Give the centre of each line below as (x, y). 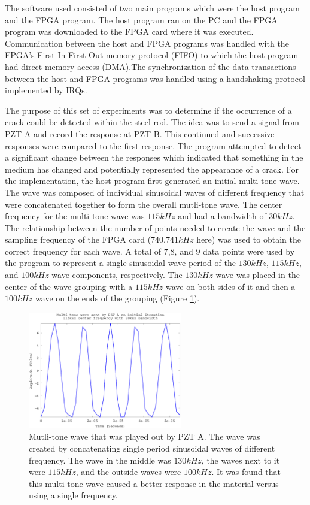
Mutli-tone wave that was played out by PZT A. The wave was (145, 436)
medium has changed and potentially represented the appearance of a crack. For (152, 169)
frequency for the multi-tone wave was (75, 216)
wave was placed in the (258, 275)
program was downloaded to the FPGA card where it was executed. (129, 31)
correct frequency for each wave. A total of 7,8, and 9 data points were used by (150, 251)
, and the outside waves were (128, 472)
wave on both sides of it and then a (230, 286)
